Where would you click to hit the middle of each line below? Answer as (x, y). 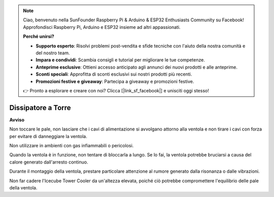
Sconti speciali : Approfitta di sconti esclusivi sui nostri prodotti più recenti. (114, 74)
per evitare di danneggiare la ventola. (48, 136)
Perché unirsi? (39, 37)
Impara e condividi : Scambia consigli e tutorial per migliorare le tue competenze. (120, 60)
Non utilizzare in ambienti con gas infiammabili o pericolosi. (72, 145)
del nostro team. (53, 53)
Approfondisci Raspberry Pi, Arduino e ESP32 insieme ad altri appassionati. (102, 27)
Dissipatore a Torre (40, 107)
